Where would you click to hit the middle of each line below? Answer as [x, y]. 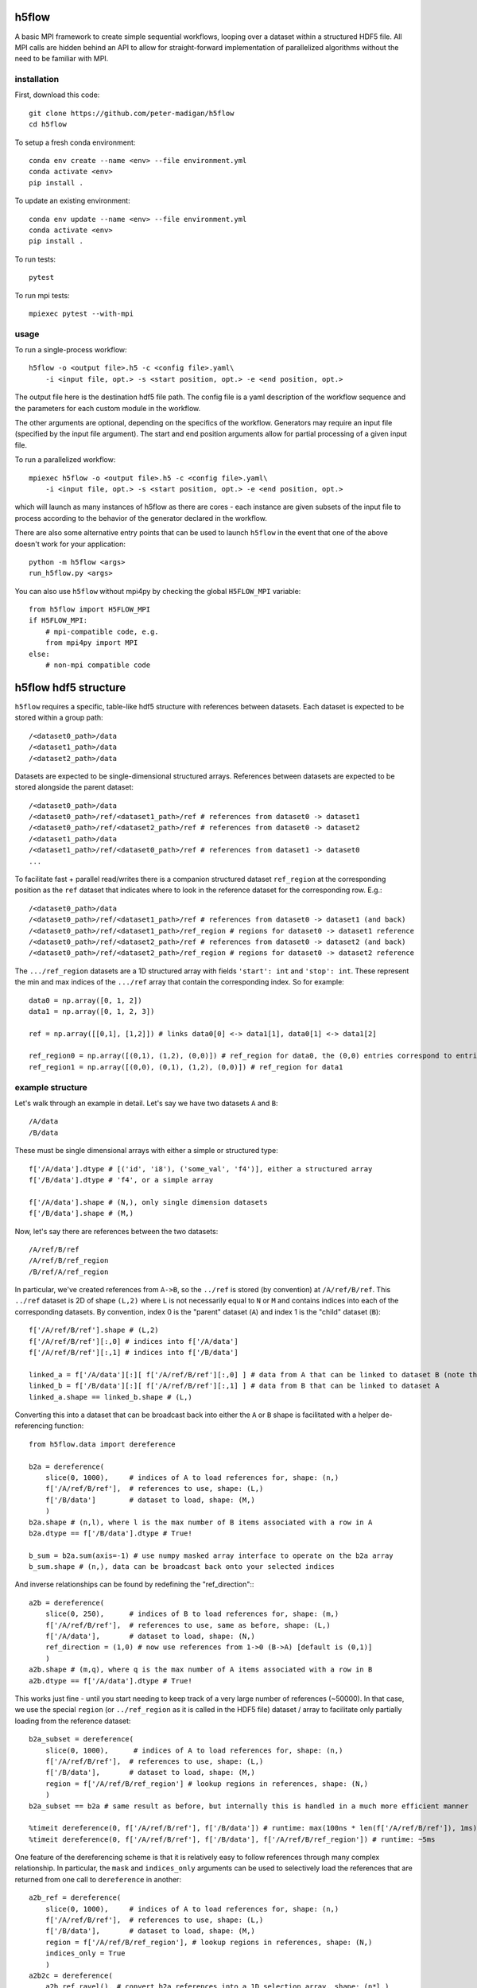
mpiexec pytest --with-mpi [81, 313]
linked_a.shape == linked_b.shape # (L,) [111, 1397]
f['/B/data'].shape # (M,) [81, 1213]
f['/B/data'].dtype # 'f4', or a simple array [121, 1180]
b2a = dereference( [67, 1466]
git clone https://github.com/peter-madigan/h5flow [132, 113]
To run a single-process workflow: [71, 350]
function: [69, 1426]
